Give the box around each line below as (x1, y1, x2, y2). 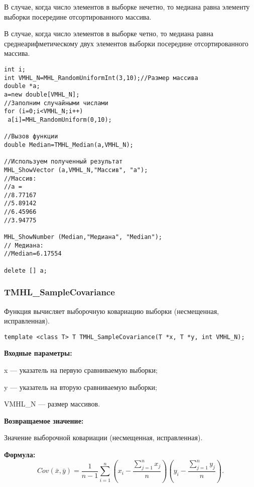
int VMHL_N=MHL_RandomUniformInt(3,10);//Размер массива (4, 74, 198, 82)
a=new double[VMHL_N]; (4, 91, 80, 98)
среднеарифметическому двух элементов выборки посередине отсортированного (4, 38, 248, 48)
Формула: (4, 449, 36, 459)
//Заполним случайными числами (4, 99, 108, 107)
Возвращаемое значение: (4, 415, 84, 426)
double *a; (4, 83, 40, 90)
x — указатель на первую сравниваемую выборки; (4, 365, 158, 375)
